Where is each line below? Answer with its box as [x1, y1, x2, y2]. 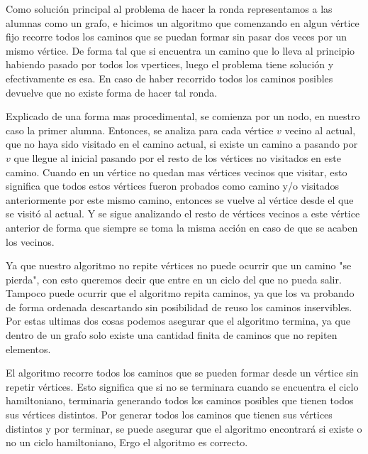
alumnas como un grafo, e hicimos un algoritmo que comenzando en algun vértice [6, 15, 359, 30]
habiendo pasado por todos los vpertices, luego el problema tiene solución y [6, 57, 334, 72]
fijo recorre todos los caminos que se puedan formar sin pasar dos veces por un [6, 29, 347, 44]
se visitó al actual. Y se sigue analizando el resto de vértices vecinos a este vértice [6, 206, 360, 221]
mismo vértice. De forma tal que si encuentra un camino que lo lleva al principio [6, 43, 355, 58]
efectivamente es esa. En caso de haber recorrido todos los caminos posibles [6, 70, 333, 85]
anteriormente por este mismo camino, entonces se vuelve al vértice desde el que [6, 192, 354, 207]
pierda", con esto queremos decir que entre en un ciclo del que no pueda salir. [6, 271, 342, 286]
